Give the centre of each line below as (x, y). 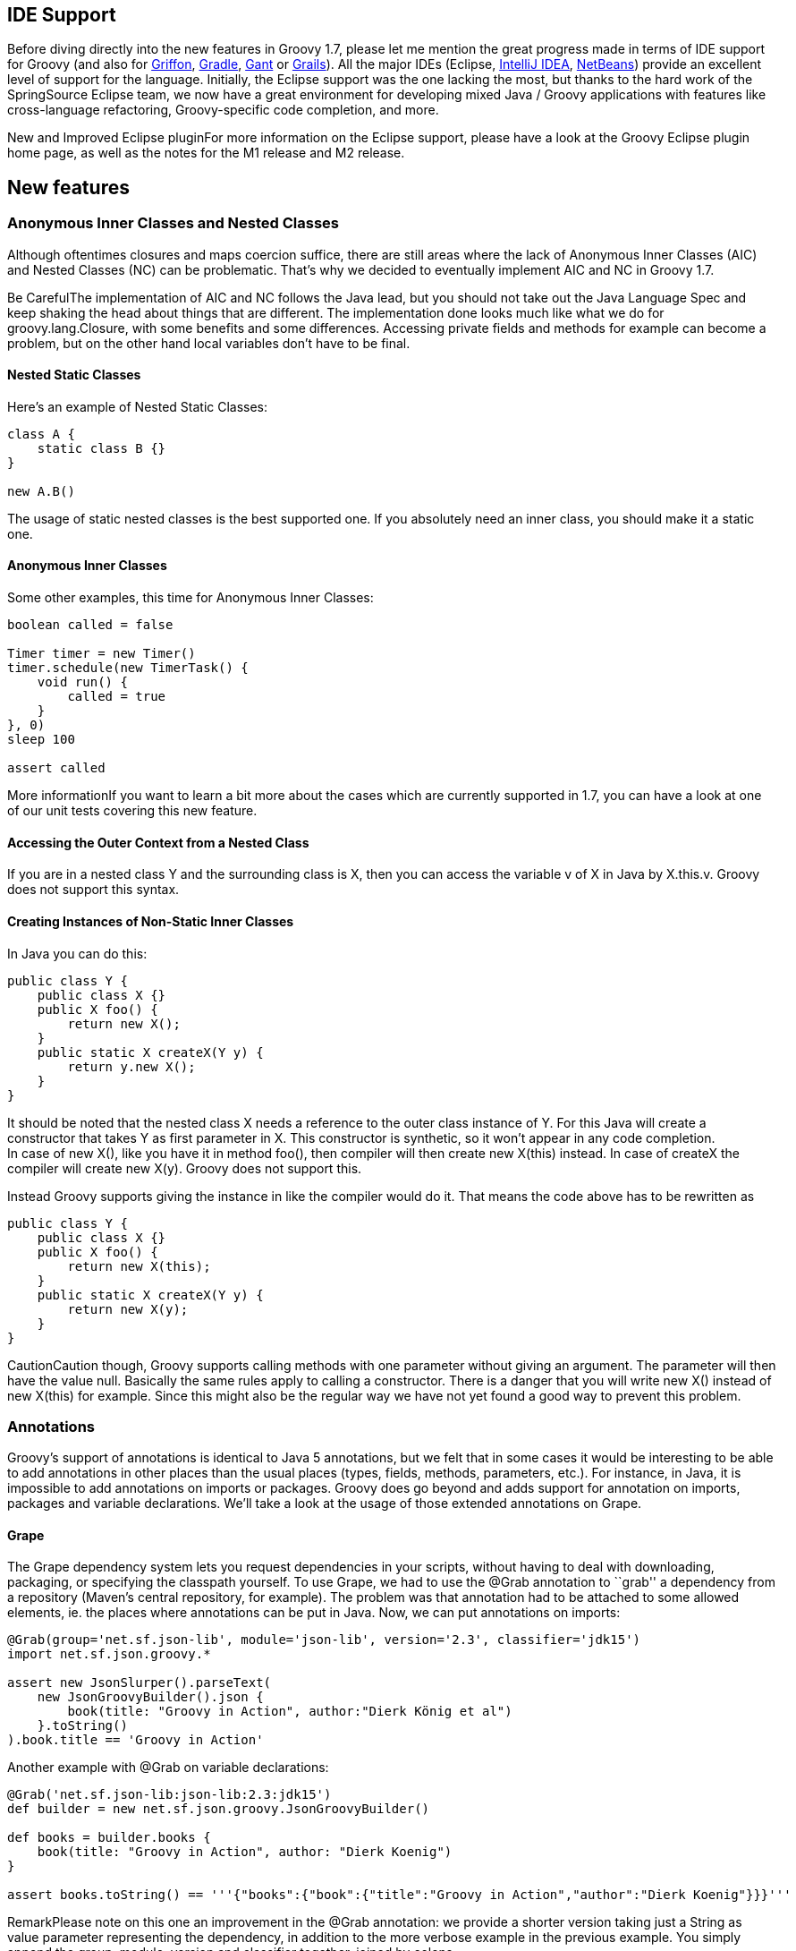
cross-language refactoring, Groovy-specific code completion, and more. (223, 110)
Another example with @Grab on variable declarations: (168, 1768)
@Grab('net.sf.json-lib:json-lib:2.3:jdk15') (169, 1795)
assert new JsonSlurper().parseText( (140, 1683)
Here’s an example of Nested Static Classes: (138, 406)
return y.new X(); (131, 1066)
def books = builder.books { (109, 1838)
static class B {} (102, 448)
